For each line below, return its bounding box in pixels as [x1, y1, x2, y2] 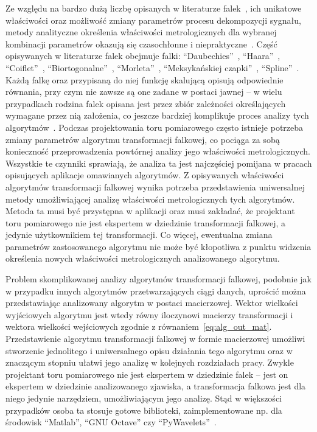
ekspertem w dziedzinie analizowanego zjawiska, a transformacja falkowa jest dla [5, 380, 306, 392]
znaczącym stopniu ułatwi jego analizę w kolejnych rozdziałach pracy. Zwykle [5, 356, 294, 369]
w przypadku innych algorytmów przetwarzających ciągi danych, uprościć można [5, 284, 306, 297]
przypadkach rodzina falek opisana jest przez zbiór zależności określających [5, 97, 286, 110]
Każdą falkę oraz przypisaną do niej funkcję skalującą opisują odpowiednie [5, 73, 284, 86]
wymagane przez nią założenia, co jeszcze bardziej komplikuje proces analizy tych [5, 109, 309, 122]
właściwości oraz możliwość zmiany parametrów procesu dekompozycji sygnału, [5, 13, 301, 26]
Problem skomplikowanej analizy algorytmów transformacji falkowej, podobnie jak [5, 273, 312, 285]
